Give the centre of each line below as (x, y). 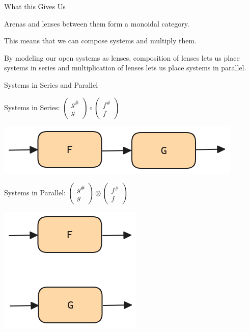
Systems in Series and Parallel (51, 84)
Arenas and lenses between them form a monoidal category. (97, 23)
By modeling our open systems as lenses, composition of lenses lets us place (122, 57)
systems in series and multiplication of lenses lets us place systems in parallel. (125, 68)
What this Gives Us (35, 6)
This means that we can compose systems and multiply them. (101, 41)
